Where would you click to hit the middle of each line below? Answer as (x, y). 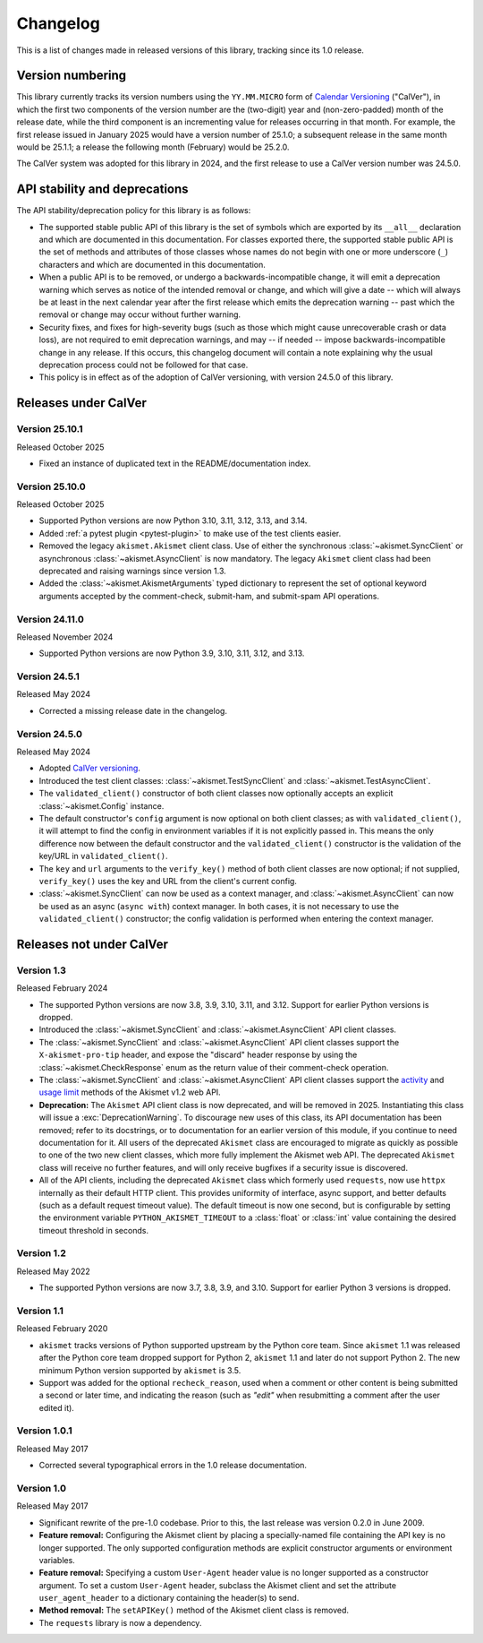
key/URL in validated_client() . (104, 856)
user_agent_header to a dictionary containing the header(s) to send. (169, 1598)
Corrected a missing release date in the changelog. (133, 710)
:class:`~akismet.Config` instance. (102, 805)
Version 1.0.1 (44, 1431)
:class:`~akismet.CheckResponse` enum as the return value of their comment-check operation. (214, 1067)
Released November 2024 (65, 637)
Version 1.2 (42, 1253)
